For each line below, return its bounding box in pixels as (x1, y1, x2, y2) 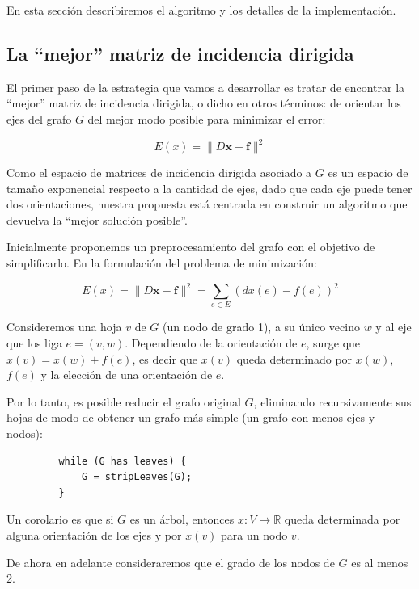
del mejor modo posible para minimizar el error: (87, 110, 326, 127)
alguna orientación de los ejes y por (6, 527, 182, 543)
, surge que (306, 334, 361, 351)
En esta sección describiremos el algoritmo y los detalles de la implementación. (6, 2, 396, 18)
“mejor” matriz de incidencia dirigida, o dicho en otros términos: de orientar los (6, 95, 401, 111)
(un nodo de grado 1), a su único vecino (163, 318, 360, 335)
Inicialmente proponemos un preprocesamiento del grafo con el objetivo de (6, 238, 375, 255)
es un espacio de (328, 164, 408, 181)
